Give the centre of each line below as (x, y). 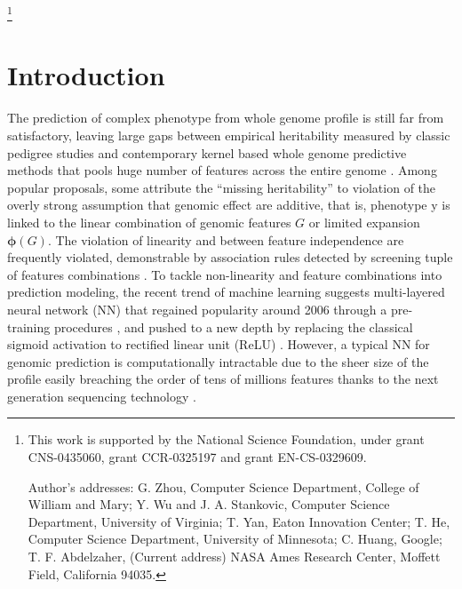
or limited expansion (364, 222)
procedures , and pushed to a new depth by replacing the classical (233, 326)
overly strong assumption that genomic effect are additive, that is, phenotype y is (229, 205)
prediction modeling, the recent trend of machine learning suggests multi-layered (226, 292)
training (29, 326)
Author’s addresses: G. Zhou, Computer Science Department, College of (223, 486)
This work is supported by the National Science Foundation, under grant (226, 439)
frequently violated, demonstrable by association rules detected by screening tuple (230, 257)
